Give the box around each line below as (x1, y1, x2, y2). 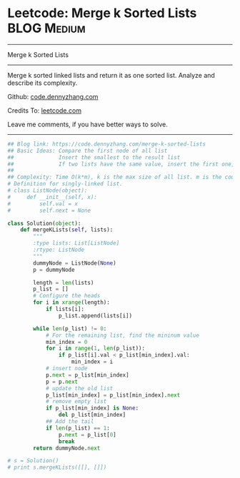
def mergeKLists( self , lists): (20, 226, 114, 233)
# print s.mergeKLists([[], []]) (7, 464, 107, 472)
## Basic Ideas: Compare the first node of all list (7, 147, 168, 154)
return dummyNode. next (33, 444, 101, 452)
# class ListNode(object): (7, 187, 88, 194)
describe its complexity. (7, 78, 78, 87)
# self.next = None (7, 207, 91, 214)
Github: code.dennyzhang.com (7, 92, 99, 101)
